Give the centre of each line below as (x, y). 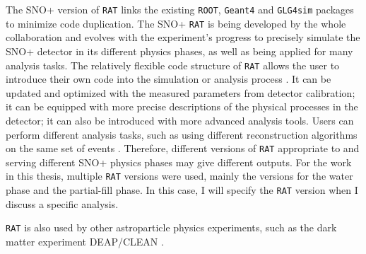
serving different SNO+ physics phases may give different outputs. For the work (179, 162)
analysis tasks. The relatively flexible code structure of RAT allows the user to (173, 65)
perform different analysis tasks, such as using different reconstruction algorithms (182, 134)
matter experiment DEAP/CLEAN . (85, 241)
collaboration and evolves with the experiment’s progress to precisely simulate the (183, 37)
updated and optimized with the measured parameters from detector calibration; (181, 92)
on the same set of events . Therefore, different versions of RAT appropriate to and (183, 148)
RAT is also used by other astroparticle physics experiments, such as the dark (171, 227)
